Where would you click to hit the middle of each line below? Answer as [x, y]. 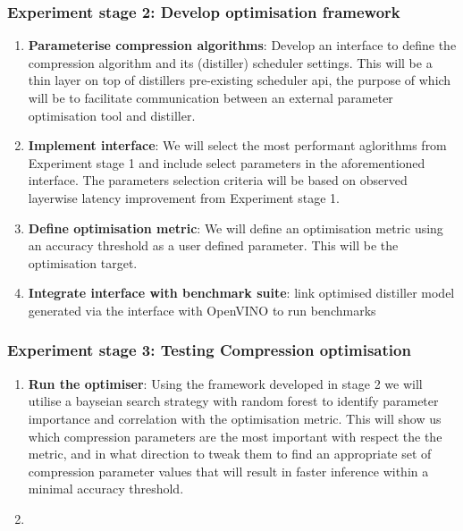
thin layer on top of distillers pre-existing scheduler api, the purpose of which [240, 80]
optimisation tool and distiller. [112, 115]
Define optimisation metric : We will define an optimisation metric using [236, 228]
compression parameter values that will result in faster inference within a [228, 471]
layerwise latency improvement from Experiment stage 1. [184, 197]
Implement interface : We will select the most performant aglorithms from [237, 145]
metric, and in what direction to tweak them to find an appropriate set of [230, 454]
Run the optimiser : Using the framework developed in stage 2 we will [225, 383]
